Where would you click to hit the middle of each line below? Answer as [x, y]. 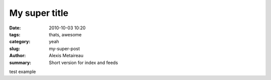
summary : [20, 63]
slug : [15, 48]
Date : [15, 28]
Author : [18, 56]
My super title [39, 13]
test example [23, 72]
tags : [15, 34]
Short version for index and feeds [83, 63]
